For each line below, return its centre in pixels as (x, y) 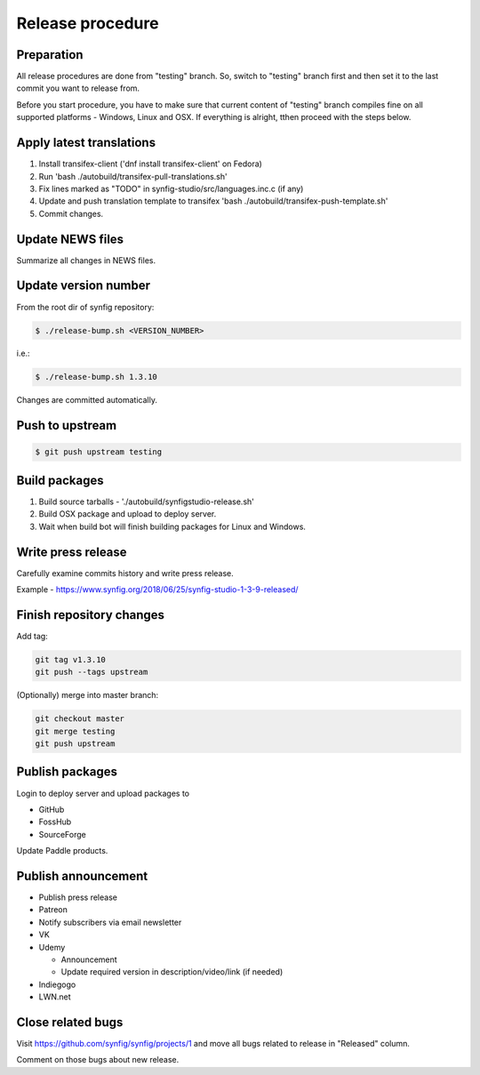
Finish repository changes (90, 615)
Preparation (50, 55)
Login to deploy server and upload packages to (103, 793)
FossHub (55, 822)
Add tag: (32, 636)
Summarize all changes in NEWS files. (86, 260)
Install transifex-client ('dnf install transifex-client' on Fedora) (150, 164)
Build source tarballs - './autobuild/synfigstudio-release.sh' (147, 501)
